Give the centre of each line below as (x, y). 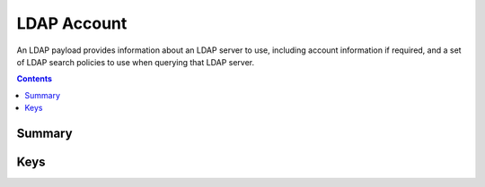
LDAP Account (72, 23)
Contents (35, 79)
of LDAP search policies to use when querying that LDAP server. (136, 62)
